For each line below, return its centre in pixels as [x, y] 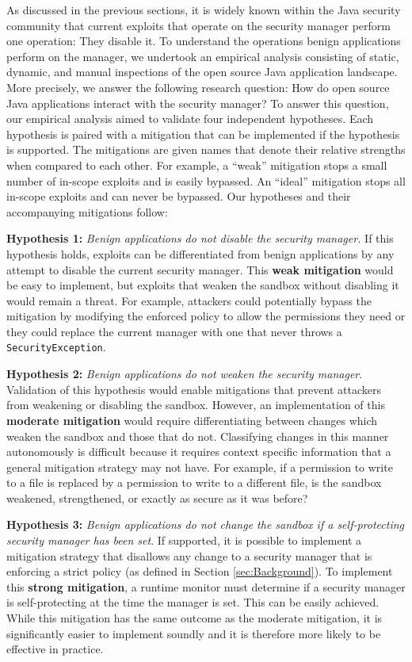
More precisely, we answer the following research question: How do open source [198, 87]
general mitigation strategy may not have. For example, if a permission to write [200, 467]
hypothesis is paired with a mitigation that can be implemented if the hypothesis [203, 134]
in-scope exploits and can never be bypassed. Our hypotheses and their [179, 196]
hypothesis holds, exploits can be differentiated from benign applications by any [200, 253]
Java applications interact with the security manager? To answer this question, [198, 103]
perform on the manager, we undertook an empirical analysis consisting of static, [203, 56]
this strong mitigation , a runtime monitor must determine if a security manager [206, 586]
